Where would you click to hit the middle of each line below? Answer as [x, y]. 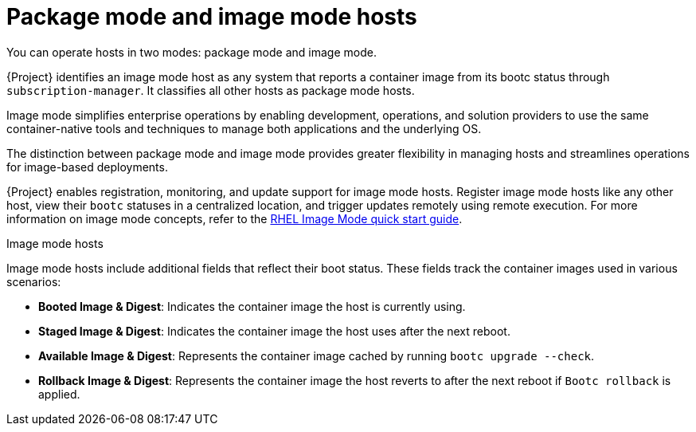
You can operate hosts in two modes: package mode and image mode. [192, 52]
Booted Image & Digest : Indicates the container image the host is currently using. [252, 306]
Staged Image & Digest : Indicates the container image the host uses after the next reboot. [274, 331]
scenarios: [34, 281]
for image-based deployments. [87, 167]
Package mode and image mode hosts [212, 17]
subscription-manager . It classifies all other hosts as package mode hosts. [211, 90]
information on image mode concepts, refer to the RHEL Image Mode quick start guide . [235, 218]
